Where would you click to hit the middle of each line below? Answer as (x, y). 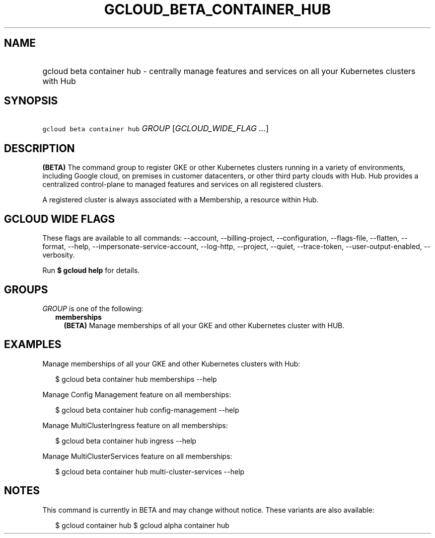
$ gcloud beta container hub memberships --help (136, 379)
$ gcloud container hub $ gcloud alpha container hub (142, 525)
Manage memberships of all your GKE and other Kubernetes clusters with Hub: (171, 363)
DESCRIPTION (39, 148)
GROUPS (26, 289)
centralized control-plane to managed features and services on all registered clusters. (183, 184)
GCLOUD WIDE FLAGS (60, 219)
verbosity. (59, 255)
